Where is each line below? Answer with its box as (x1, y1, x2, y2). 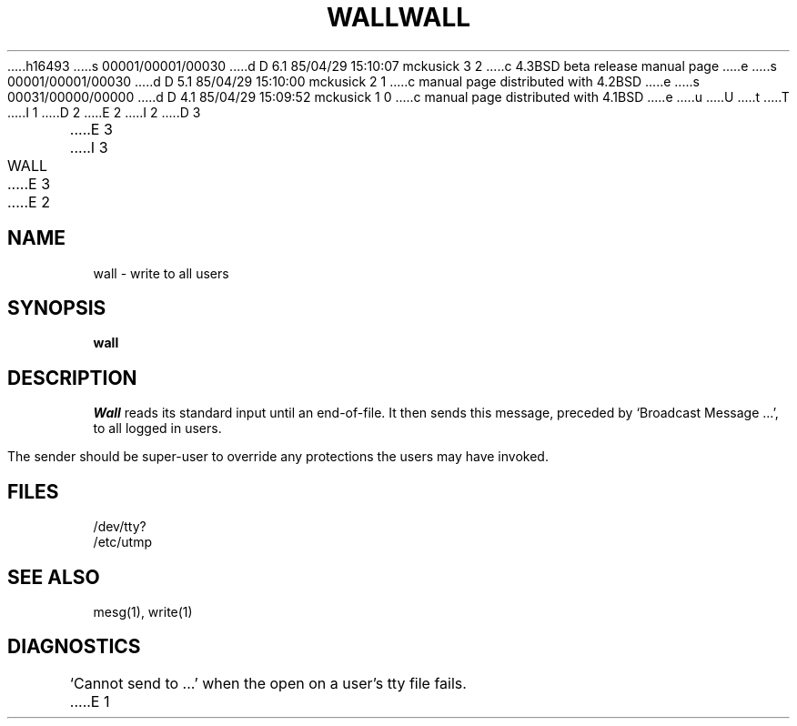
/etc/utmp (93, 534, 152, 550)
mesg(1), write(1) (93, 603, 193, 620)
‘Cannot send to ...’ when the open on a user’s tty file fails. (69, 673, 467, 692)
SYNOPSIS (7, 297, 106, 320)
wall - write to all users (93, 265, 229, 281)
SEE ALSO (7, 565, 100, 589)
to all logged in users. (93, 420, 222, 437)
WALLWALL (326, 2, 471, 33)
